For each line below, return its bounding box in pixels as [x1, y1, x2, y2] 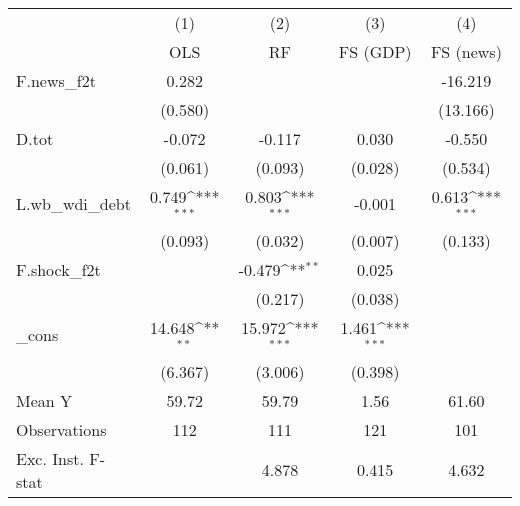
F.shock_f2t [16, 257, 101, 281]
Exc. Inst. [16, 446, 84, 470]
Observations [16, 417, 107, 441]
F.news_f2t [16, 69, 96, 92]
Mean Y [16, 388, 73, 412]
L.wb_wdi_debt [16, 192, 131, 216]
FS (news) [430, 40, 502, 63]
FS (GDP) [338, 40, 412, 63]
